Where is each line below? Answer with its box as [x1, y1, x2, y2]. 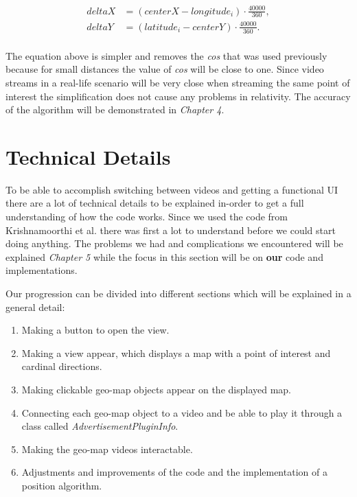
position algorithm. [21, 478, 102, 492]
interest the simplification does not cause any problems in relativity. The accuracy [5, 89, 351, 103]
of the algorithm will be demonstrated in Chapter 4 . [5, 102, 224, 117]
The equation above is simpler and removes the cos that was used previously [5, 48, 327, 62]
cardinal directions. [21, 359, 102, 373]
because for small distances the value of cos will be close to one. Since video [5, 62, 324, 76]
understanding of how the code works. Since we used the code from [5, 209, 288, 224]
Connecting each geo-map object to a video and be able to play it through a [21, 405, 343, 419]
